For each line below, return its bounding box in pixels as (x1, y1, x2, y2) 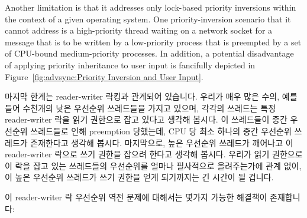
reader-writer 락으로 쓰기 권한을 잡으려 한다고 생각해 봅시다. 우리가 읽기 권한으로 (5, 148, 303, 160)
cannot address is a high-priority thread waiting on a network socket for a (5, 24, 273, 37)
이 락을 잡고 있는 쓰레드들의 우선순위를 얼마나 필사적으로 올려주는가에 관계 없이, (5, 159, 302, 171)
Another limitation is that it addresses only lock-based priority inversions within (5, 1, 296, 13)
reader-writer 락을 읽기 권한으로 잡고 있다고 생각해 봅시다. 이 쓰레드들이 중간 (5, 113, 287, 125)
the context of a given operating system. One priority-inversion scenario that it (5, 12, 291, 25)
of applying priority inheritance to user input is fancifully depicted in (5, 58, 256, 71)
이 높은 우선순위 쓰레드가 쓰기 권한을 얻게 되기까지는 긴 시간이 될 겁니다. (5, 171, 274, 183)
